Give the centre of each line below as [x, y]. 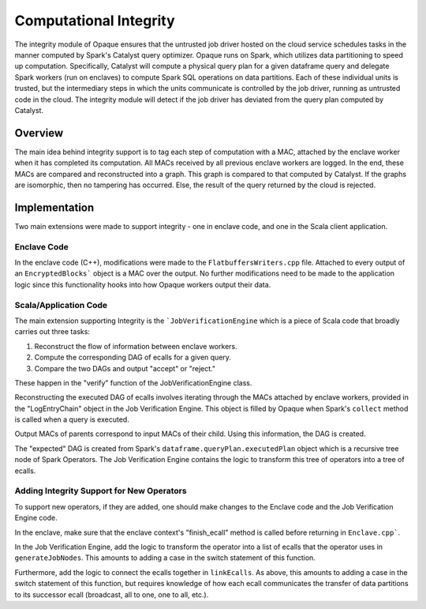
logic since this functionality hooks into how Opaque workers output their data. [143, 284]
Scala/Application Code [61, 305]
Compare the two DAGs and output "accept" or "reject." [125, 368]
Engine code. [36, 518]
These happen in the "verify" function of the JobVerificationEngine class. [133, 382]
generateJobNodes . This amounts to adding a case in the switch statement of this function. [165, 558]
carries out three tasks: [52, 332]
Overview [39, 133]
